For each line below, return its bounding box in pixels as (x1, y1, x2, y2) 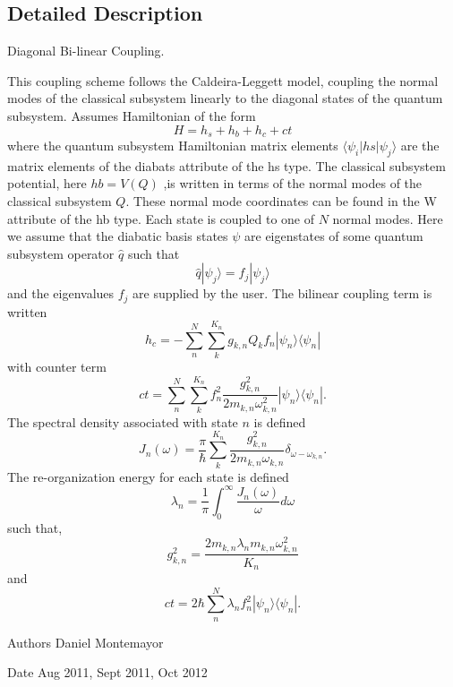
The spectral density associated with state (7, 412, 238, 431)
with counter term (7, 356, 107, 375)
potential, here (7, 174, 87, 193)
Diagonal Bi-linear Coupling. (7, 41, 165, 60)
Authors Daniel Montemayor (7, 632, 164, 651)
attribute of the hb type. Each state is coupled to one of (7, 209, 314, 228)
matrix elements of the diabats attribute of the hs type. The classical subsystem (7, 156, 446, 175)
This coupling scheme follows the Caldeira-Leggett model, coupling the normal (7, 71, 439, 90)
